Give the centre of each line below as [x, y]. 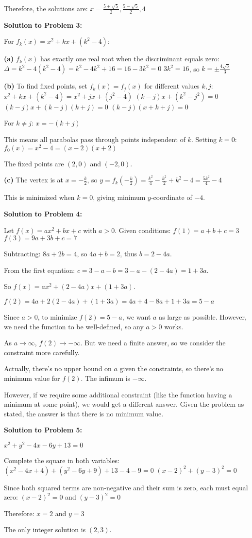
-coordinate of [171, 197]
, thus [129, 254]
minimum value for [32, 378]
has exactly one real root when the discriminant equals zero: [130, 59]
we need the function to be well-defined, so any [74, 326]
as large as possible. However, [203, 316]
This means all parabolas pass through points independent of [95, 139]
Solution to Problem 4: [43, 214]
